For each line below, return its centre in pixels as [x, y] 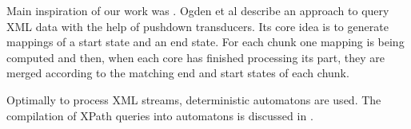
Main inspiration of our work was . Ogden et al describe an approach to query [198, 10]
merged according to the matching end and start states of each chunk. [178, 73]
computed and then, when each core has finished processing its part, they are [196, 57]
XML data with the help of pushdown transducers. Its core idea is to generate [198, 26]
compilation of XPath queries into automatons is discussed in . [160, 115]
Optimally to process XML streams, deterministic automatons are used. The [194, 99]
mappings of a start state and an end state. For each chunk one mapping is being [205, 42]
